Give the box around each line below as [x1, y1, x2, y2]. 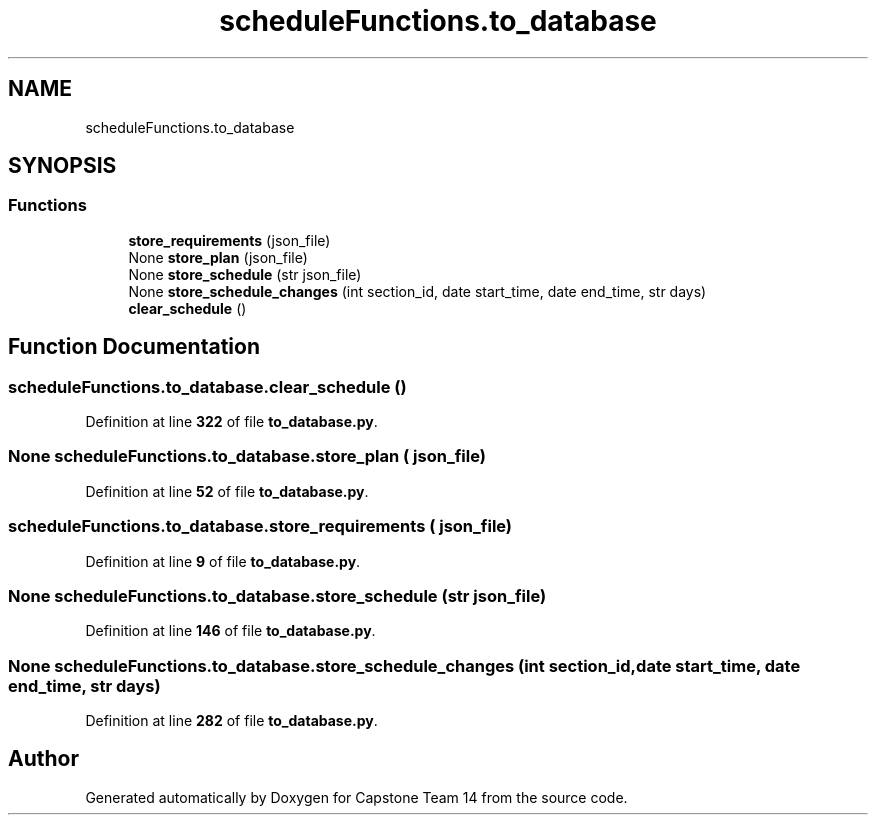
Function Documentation [8, 334, 260, 360]
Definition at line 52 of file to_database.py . [85, 482, 369, 500]
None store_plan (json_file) [128, 248, 308, 266]
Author [8, 746, 79, 772]
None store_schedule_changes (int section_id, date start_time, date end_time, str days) [128, 282, 707, 300]
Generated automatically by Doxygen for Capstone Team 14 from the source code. [85, 788, 628, 806]
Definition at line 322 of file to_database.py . [85, 413, 378, 431]
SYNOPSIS [8, 153, 117, 179]
